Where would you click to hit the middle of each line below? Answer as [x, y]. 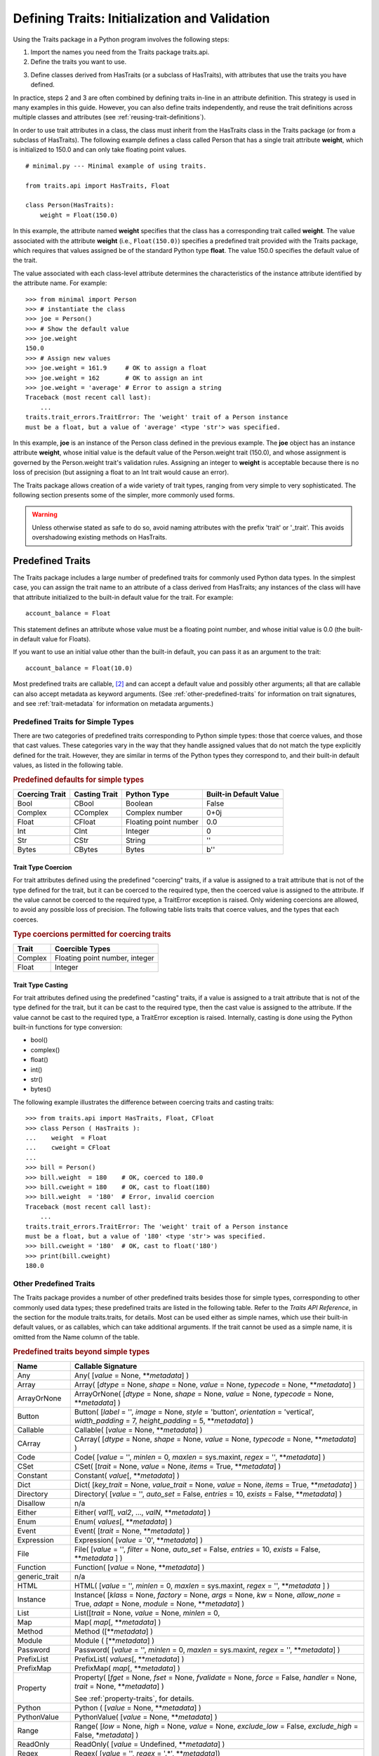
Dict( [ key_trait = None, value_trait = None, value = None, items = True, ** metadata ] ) [215, 1484]
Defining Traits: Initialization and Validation [141, 18]
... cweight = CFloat [68, 1148]
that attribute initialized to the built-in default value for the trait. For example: [123, 597]
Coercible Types [82, 948]
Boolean [139, 804]
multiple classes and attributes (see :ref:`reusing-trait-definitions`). [109, 117]
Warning [45, 515]
